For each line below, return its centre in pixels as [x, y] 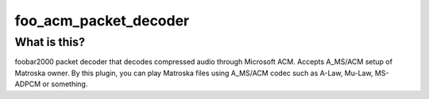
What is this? [50, 42]
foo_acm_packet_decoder [102, 21]
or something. [65, 84]
